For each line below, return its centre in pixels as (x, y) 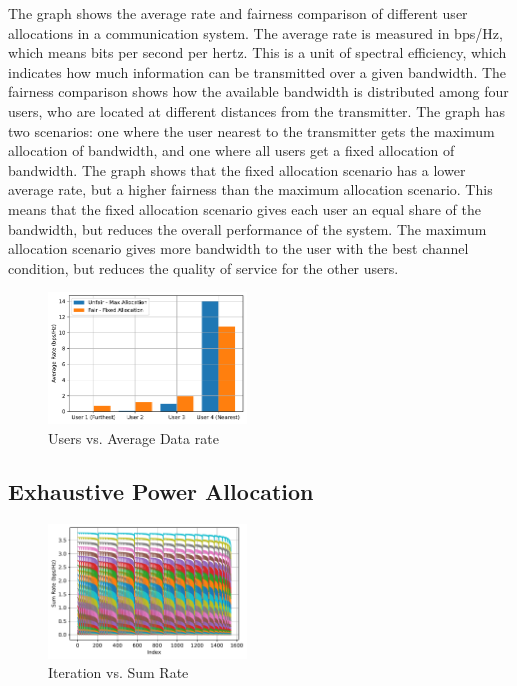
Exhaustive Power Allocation (161, 491)
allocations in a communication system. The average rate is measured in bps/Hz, (255, 32)
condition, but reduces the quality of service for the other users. (203, 267)
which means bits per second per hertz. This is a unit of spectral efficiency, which (257, 52)
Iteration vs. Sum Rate (118, 672)
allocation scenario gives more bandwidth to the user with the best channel (238, 248)
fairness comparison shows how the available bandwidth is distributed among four (258, 91)
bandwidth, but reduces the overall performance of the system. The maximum (247, 228)
